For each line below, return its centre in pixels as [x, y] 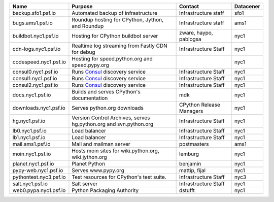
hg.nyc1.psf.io [29, 121]
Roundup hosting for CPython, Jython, [118, 20]
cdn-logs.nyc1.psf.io [37, 49]
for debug [84, 52]
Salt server [85, 184]
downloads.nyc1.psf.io [39, 108]
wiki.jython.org [90, 157]
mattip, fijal [192, 170]
